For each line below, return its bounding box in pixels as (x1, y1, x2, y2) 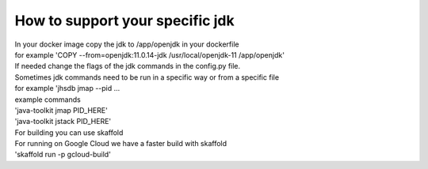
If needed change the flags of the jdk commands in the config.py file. (14, 62, 241, 71)
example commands (14, 95, 81, 104)
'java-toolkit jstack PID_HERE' (14, 117, 112, 126)
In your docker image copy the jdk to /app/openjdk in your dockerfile (14, 39, 239, 49)
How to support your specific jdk (14, 12, 235, 29)
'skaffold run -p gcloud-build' (14, 150, 111, 160)
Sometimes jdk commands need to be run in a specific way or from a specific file (14, 72, 280, 82)
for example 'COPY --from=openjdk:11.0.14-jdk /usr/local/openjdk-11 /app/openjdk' (14, 50, 285, 59)
